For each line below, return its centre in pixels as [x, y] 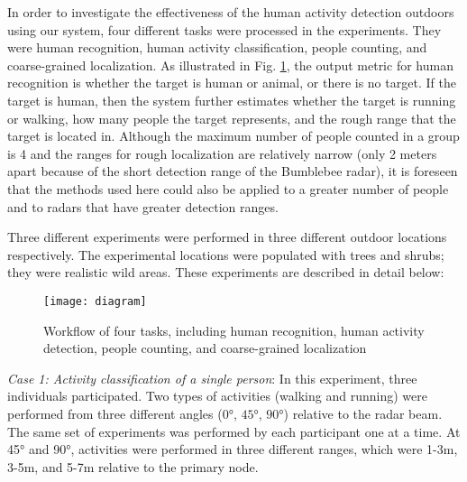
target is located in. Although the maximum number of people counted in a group [233, 136]
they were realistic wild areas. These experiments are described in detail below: [226, 272]
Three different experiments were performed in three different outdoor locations [227, 237]
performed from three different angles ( [115, 413]
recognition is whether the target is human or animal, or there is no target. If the [232, 83]
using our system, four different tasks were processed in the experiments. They [224, 29]
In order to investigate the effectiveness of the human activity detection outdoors [231, 12]
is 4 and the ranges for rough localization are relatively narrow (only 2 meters [222, 153]
